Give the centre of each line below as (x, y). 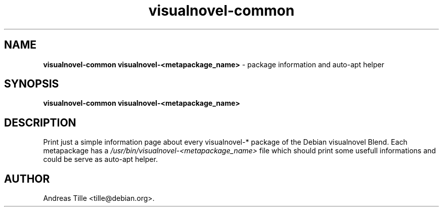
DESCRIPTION (40, 122)
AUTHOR (27, 179)
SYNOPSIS (32, 84)
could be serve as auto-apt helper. (100, 159)
